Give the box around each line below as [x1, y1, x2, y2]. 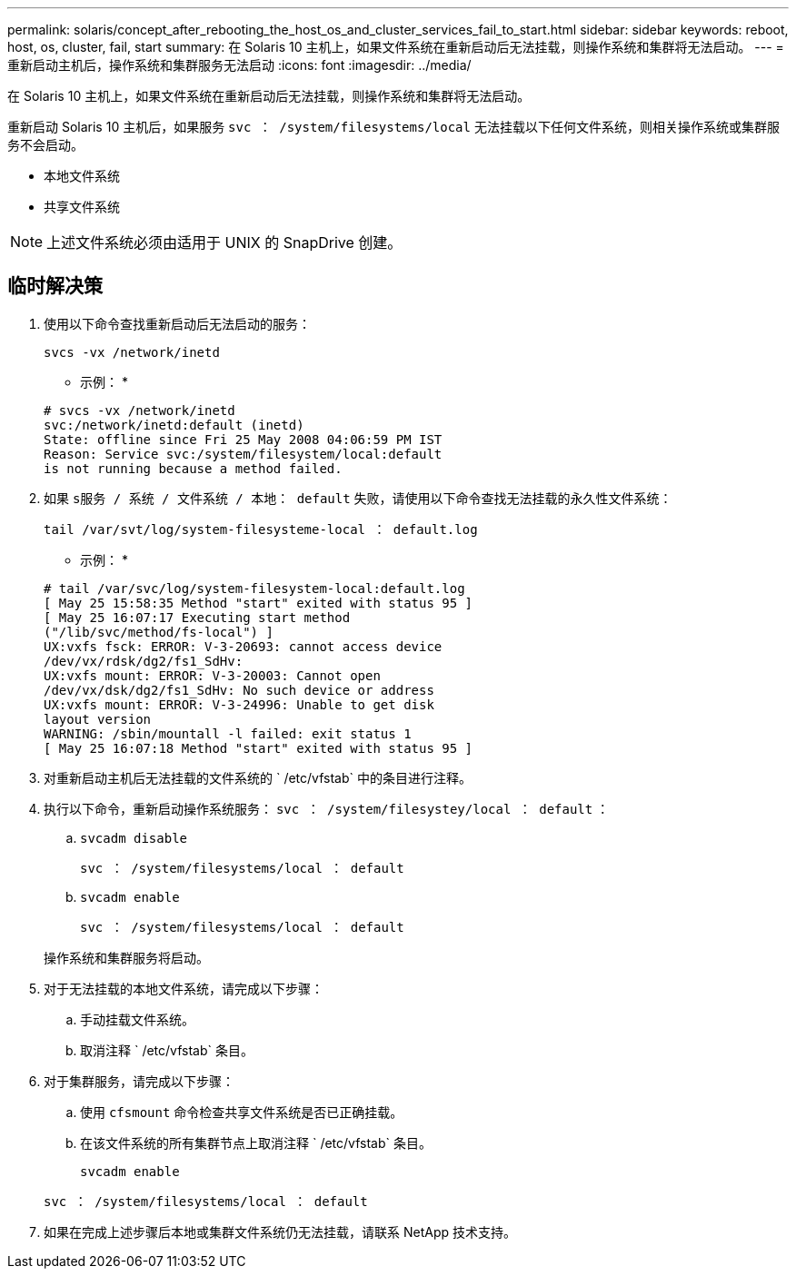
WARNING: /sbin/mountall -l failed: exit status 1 [44, 726, 412, 741]
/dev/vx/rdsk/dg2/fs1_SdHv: [44, 653, 244, 668]
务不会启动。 [7, 137, 84, 153]
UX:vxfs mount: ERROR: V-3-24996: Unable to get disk [44, 697, 434, 712]
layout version [44, 711, 152, 727]
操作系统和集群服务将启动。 [44, 949, 209, 965]
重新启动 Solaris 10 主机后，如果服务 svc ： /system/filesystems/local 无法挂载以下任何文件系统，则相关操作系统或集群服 [7, 119, 780, 134]
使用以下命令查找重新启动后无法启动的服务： [44, 315, 311, 331]
